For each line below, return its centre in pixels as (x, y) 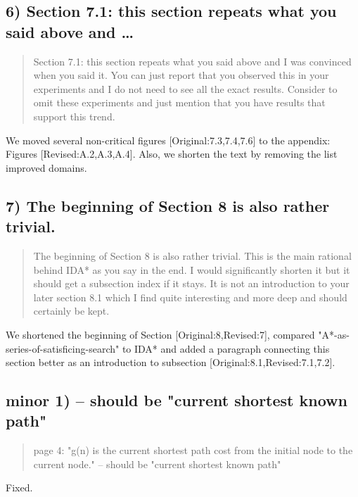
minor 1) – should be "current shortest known (177, 400)
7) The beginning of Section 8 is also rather (168, 205)
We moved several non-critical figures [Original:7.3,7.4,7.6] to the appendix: (168, 140)
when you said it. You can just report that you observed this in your (181, 75)
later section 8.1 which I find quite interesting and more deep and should (190, 297)
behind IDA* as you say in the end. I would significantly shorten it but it (192, 269)
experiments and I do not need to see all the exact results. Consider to (185, 88)
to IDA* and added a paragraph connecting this (226, 348)
